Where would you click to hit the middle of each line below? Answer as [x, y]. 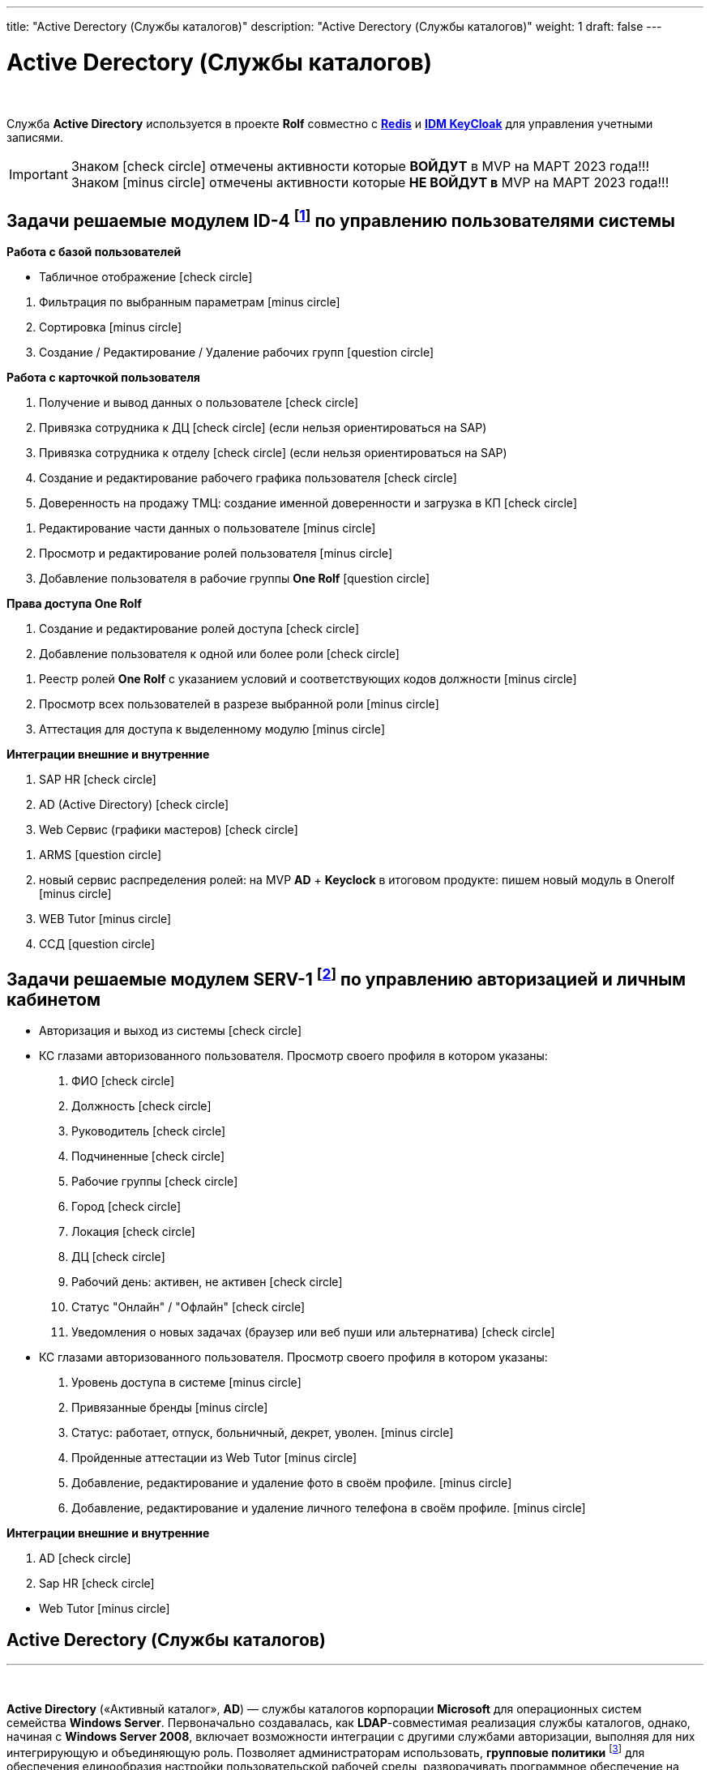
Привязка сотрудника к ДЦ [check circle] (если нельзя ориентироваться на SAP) [263, 428]
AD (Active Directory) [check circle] [134, 805]
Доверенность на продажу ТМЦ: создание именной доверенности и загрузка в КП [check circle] [308, 503]
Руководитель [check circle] [149, 1131]
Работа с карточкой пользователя [103, 378]
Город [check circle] [126, 1207]
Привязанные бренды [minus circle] [170, 1408]
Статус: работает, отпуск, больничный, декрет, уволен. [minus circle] [263, 1433]
